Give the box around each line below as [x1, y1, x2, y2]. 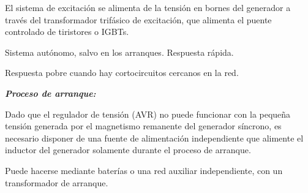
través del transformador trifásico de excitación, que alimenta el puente [5, 13, 272, 26]
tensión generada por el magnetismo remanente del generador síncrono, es [5, 119, 282, 132]
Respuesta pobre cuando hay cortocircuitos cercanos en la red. [5, 66, 239, 79]
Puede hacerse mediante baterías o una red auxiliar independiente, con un [5, 164, 283, 176]
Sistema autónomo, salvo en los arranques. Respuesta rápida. [5, 45, 234, 58]
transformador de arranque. [5, 176, 108, 189]
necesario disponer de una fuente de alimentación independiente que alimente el [5, 131, 304, 144]
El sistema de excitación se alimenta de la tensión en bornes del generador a [5, 1, 291, 13]
